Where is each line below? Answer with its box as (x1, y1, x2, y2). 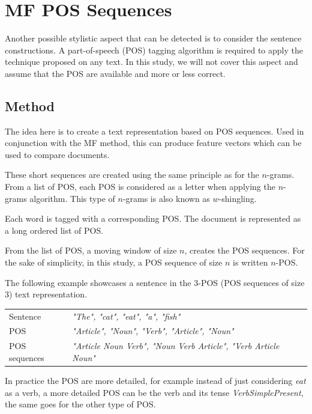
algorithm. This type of (29, 192, 115, 204)
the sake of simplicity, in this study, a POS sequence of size (5, 256, 223, 269)
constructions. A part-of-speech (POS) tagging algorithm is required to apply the (5, 43, 303, 56)
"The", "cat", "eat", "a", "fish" (72, 309, 181, 322)
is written (233, 256, 268, 269)
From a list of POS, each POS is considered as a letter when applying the (5, 180, 275, 193)
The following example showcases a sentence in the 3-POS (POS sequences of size (5, 276, 305, 288)
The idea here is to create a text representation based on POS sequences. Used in (5, 124, 304, 137)
